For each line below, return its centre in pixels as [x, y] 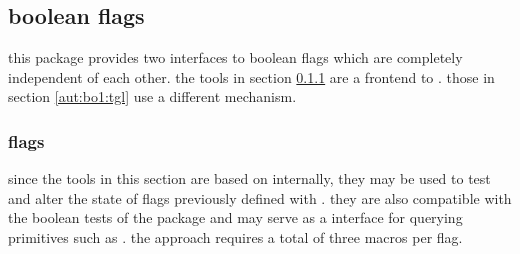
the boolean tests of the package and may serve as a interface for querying [235, 217]
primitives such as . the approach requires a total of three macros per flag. [235, 236]
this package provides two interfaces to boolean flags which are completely [235, 57]
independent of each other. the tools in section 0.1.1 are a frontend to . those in [251, 76]
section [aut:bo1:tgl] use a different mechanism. [152, 96]
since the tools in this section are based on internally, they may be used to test [249, 178]
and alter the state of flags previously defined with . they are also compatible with [260, 197]
